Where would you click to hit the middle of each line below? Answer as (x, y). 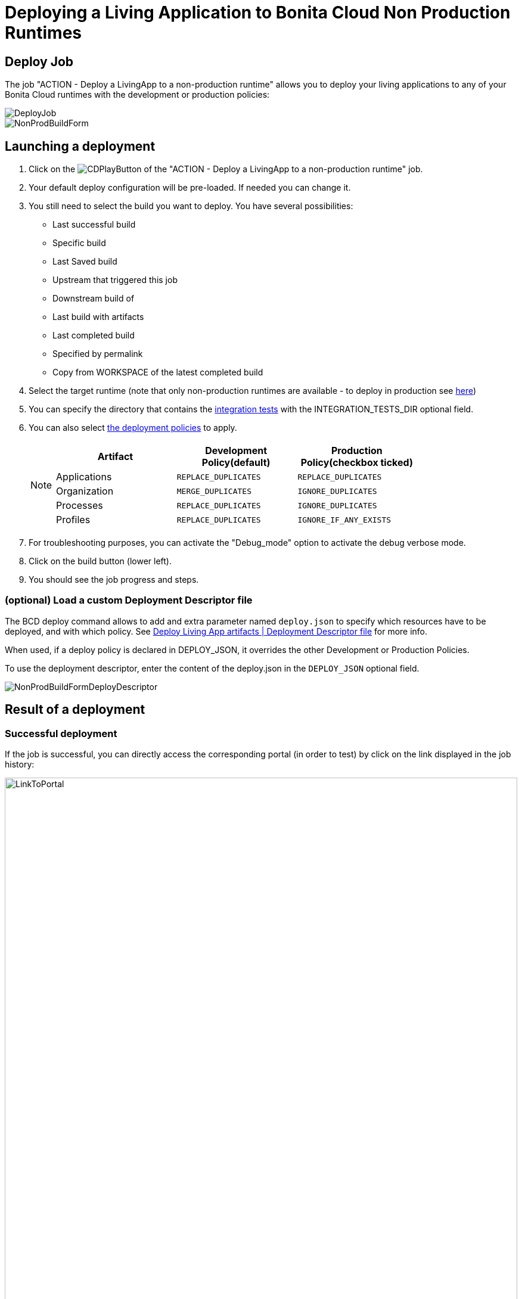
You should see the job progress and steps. (114, 580)
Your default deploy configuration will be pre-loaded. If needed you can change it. (190, 188)
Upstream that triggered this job (115, 280)
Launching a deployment (80, 146)
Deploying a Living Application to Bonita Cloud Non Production (258, 13)
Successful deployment (61, 733)
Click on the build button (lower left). (100, 561)
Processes (80, 506)
